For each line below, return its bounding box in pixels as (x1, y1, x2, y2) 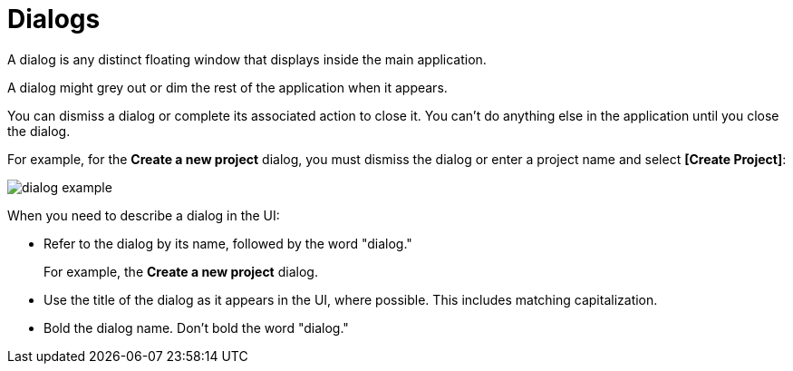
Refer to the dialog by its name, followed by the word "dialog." (44, 235, 412, 251)
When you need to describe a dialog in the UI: (7, 207, 280, 223)
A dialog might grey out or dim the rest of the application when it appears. (7, 79, 448, 95)
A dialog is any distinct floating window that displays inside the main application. (7, 51, 487, 67)
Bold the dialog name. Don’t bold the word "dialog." (44, 319, 349, 336)
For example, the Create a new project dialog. (44, 263, 318, 279)
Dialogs (7, 4, 101, 34)
